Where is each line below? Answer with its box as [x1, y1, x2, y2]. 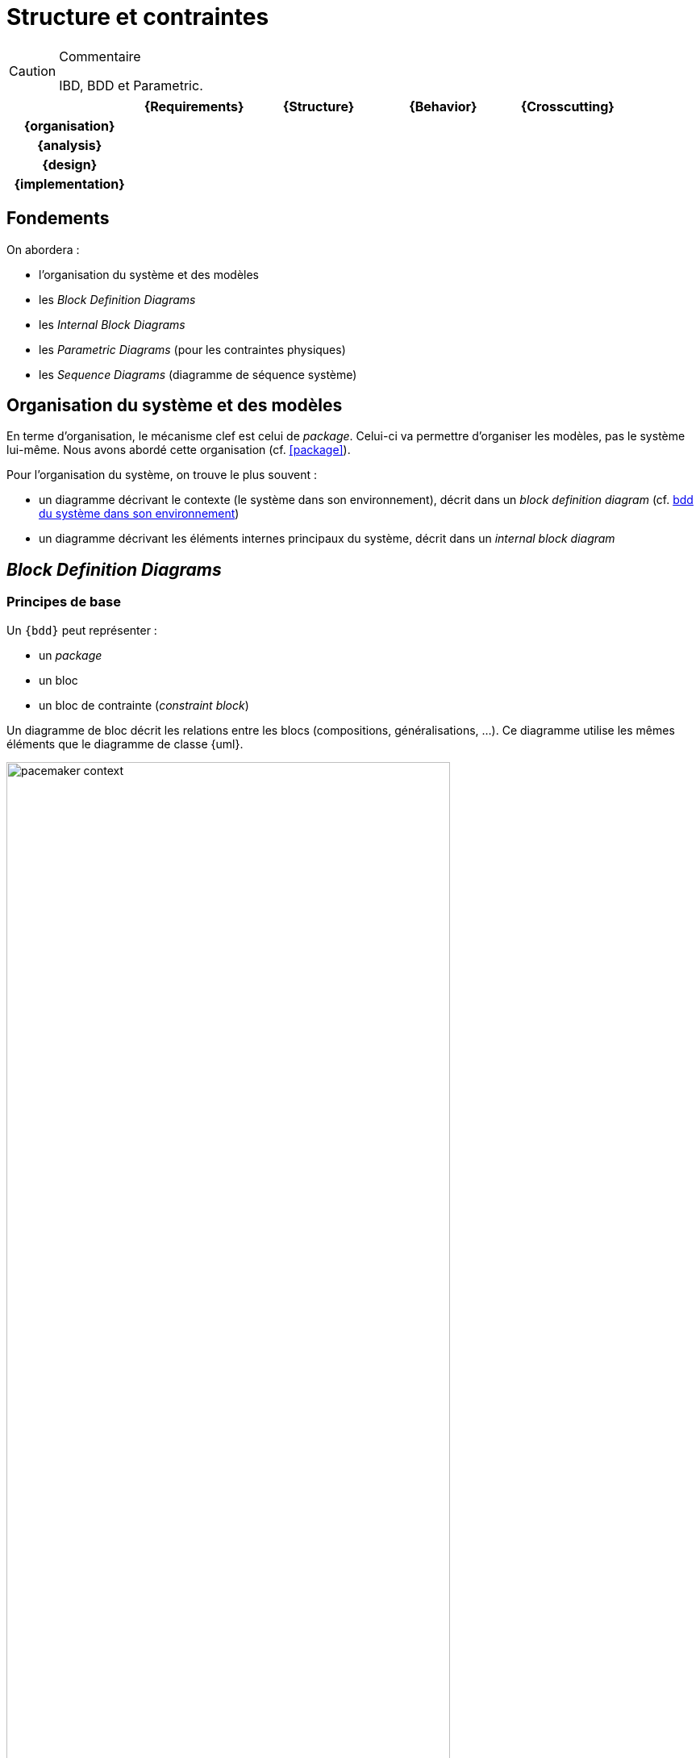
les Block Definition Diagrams [39, 292, 196, 306]
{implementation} [14, 175, 125, 192]
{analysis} [37, 136, 102, 153]
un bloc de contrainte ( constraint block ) [39, 698, 249, 712]
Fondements [6, 208, 110, 229]
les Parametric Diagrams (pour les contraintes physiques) [39, 342, 346, 356]
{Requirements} [144, 98, 244, 115]
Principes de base [6, 594, 121, 610]
